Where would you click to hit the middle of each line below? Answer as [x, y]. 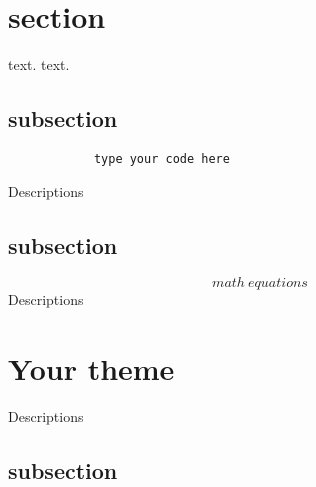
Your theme [91, 368]
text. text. [39, 64]
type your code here [161, 158]
